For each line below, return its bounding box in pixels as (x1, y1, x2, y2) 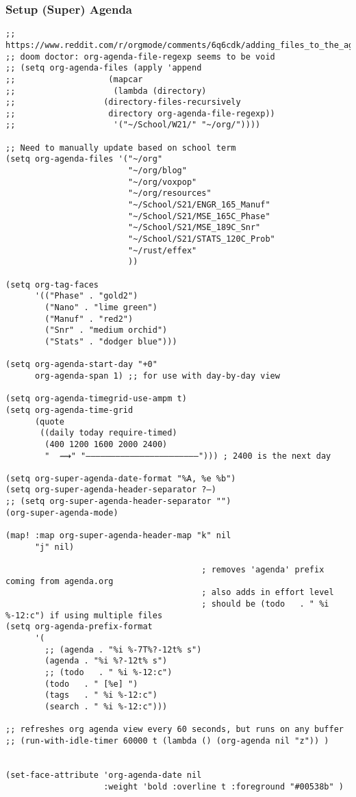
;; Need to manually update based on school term (5, 142, 236, 153)
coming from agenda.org (5, 576, 114, 586)
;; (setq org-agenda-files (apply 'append (5, 63, 202, 73)
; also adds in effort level (201, 587, 334, 598)
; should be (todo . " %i (201, 599, 329, 609)
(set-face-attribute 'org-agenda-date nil (5, 770, 202, 780)
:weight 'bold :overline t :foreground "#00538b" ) (103, 781, 344, 792)
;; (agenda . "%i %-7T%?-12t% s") (44, 644, 202, 655)
